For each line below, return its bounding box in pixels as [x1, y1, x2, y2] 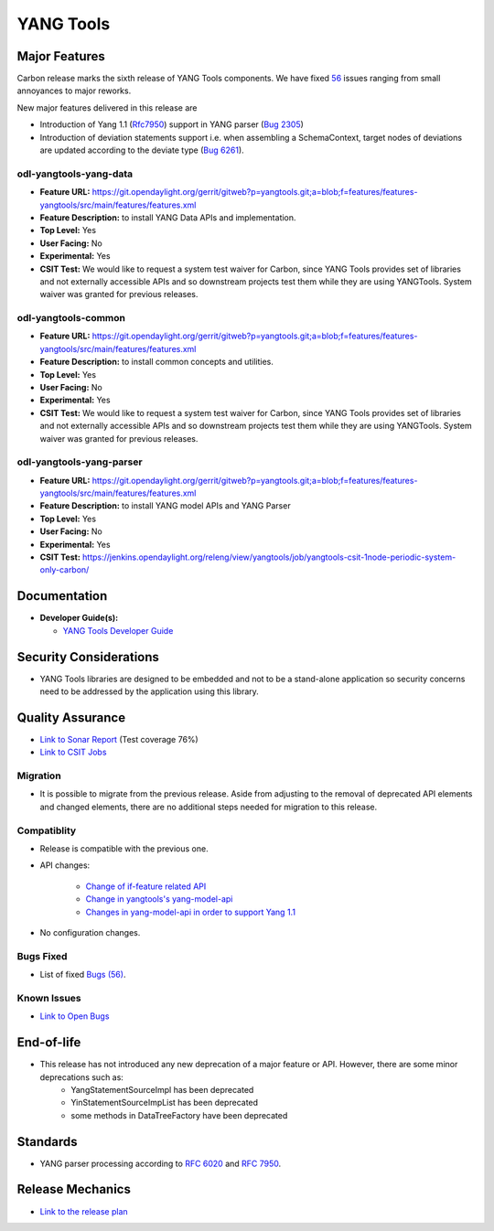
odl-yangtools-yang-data [16, 167, 134, 180]
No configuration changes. [39, 926, 141, 937]
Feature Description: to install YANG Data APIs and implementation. [39, 211, 296, 223]
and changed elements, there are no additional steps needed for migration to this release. [39, 801, 378, 812]
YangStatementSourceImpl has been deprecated [70, 1084, 254, 1095]
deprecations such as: [39, 1071, 123, 1083]
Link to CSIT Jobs [39, 746, 107, 758]
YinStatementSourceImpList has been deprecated [70, 1097, 259, 1108]
